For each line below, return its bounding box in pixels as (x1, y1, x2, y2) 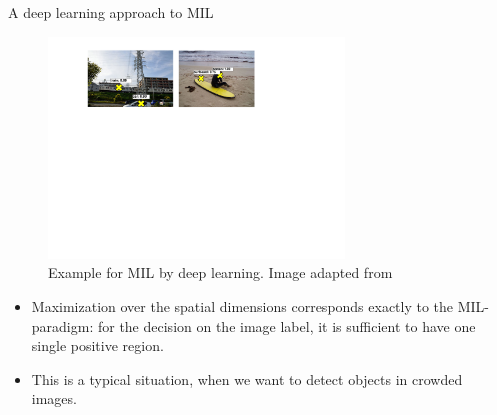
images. (31, 388, 77, 409)
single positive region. (31, 335, 164, 356)
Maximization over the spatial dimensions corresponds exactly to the (31, 296, 454, 317)
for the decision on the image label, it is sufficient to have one (97, 315, 476, 336)
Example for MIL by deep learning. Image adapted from (48, 262, 393, 283)
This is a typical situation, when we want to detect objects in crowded (31, 368, 463, 389)
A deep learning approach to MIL (8, 2, 214, 22)
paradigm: (31, 315, 94, 336)
